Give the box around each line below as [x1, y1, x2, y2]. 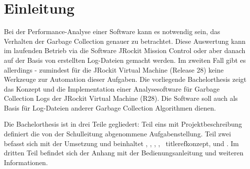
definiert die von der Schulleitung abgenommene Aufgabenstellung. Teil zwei [4, 129, 231, 139]
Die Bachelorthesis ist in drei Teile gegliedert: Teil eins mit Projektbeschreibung [4, 119, 242, 129]
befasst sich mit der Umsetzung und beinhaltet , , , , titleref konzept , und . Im [4, 138, 239, 148]
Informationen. [4, 157, 48, 167]
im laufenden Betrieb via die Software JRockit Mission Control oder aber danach [4, 45, 246, 56]
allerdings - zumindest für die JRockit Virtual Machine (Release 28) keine [4, 64, 224, 75]
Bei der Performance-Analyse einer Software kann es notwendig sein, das [4, 26, 220, 37]
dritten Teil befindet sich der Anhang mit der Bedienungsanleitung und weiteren [4, 148, 244, 158]
